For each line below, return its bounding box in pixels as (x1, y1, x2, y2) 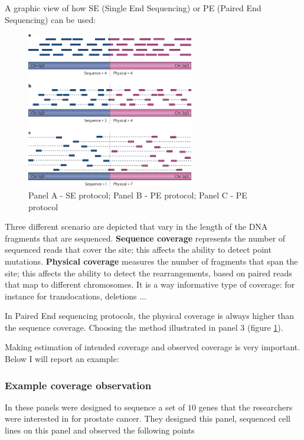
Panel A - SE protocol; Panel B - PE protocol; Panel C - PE (28, 188, 247, 201)
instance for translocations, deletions (5, 289, 137, 302)
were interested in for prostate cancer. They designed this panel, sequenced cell (5, 412, 290, 425)
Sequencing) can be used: (5, 13, 96, 25)
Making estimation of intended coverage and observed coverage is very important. (5, 341, 300, 353)
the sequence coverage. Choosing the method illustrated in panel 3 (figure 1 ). (5, 321, 283, 333)
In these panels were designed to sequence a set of (5, 400, 185, 413)
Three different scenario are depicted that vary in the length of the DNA (5, 220, 268, 233)
